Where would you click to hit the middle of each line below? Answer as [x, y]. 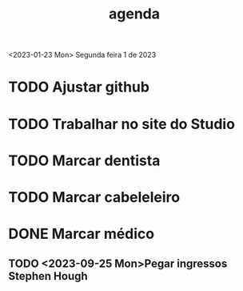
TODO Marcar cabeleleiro [94, 197]
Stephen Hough [48, 276]
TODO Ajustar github [79, 87]
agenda [134, 14]
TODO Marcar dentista [84, 160]
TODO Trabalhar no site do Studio [122, 124]
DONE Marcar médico [82, 234]
